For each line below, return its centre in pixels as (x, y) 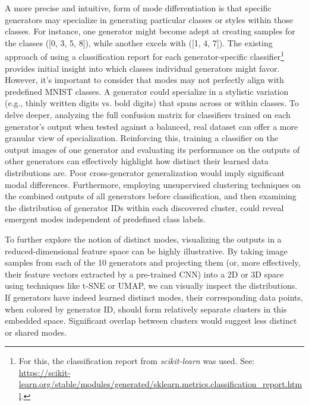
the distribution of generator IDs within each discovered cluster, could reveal (144, 207)
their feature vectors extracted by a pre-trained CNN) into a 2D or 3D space (144, 274)
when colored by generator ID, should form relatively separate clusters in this (146, 309)
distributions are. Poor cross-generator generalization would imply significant (145, 172)
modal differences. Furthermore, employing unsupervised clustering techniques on (153, 184)
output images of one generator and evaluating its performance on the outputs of (152, 149)
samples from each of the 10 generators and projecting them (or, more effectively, (153, 262)
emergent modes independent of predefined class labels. (105, 219)
